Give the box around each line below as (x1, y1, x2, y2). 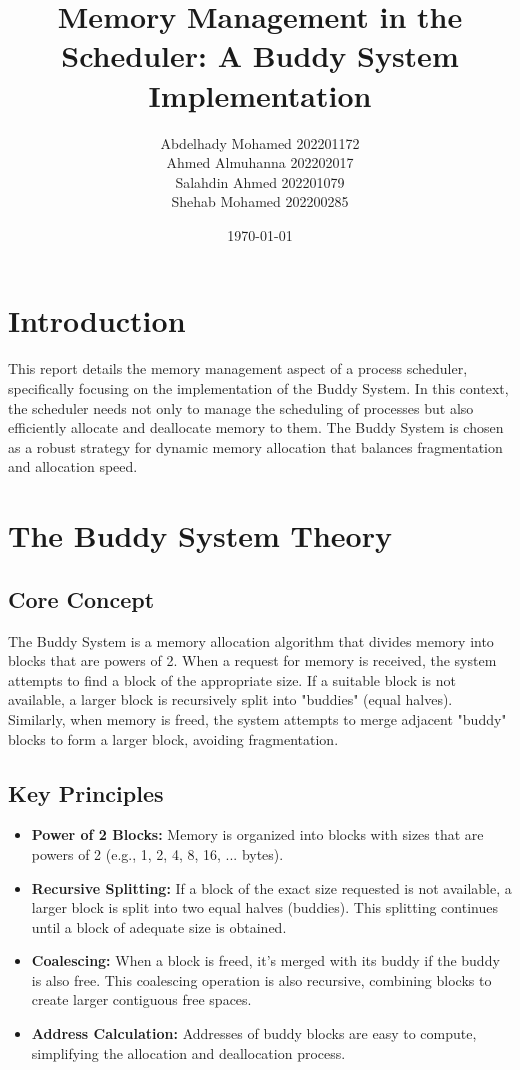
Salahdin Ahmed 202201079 (175, 171, 345, 192)
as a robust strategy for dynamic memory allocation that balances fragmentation (8, 436, 503, 457)
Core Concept (8, 583, 155, 614)
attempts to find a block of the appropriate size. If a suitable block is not (8, 669, 456, 690)
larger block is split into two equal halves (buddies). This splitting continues (31, 897, 498, 918)
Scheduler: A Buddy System (61, 35, 459, 76)
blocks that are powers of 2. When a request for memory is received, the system (8, 650, 497, 671)
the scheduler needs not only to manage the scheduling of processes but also (8, 397, 474, 418)
